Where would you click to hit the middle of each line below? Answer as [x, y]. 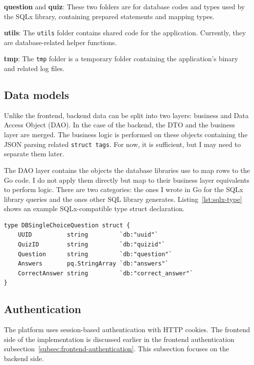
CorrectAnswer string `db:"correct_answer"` [105, 273]
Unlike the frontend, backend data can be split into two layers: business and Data [126, 115]
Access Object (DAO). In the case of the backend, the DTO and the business [120, 125]
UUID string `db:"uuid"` [88, 235]
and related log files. [34, 68]
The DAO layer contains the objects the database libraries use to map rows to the [127, 170]
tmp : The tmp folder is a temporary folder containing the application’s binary [121, 59]
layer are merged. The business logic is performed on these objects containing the [126, 134]
